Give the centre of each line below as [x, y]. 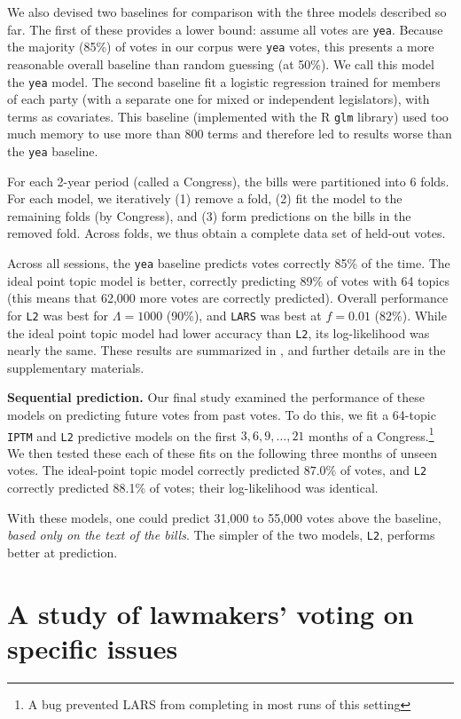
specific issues [93, 648]
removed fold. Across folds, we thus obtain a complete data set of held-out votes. [227, 233]
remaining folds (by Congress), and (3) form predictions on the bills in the [209, 215]
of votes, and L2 [383, 470]
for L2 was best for [58, 315]
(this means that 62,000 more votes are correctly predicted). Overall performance [228, 298]
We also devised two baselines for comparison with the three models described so [227, 12]
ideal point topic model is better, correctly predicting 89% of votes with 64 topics [228, 280]
